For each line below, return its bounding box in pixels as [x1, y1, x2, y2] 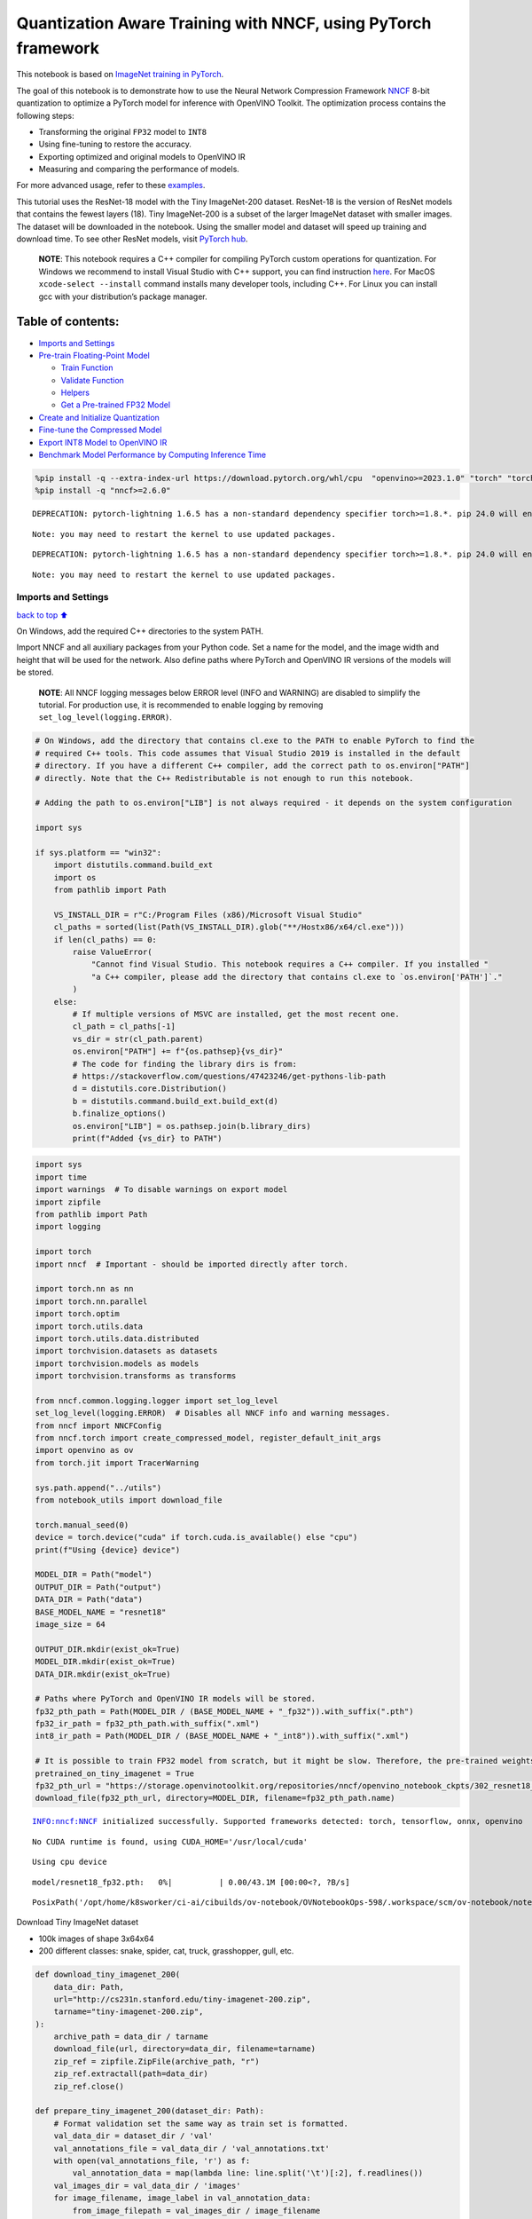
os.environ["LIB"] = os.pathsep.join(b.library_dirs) [72, 1121, 311, 1131]
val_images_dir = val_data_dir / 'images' [53, 2180, 241, 2191]
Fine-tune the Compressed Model [38, 424, 162, 435]
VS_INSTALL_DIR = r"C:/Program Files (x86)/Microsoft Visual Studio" [53, 910, 363, 920]
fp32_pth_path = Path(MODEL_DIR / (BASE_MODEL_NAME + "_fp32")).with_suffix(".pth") [35, 1706, 414, 1717]
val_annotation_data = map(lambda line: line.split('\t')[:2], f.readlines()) [72, 2168, 424, 2178]
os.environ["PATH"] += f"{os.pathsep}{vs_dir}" [72, 1046, 284, 1056]
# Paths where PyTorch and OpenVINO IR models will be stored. [35, 1694, 317, 1704]
